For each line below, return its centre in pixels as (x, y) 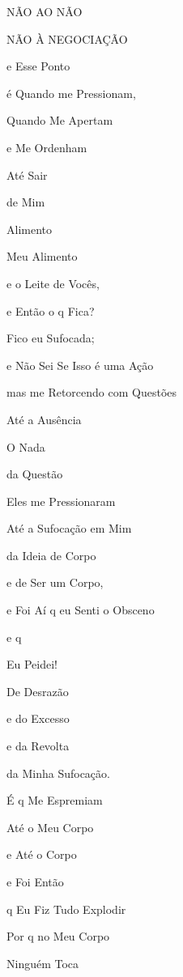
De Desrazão (38, 691)
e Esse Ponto (38, 66)
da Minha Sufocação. (58, 773)
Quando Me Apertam (60, 120)
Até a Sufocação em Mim (69, 528)
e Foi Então (35, 881)
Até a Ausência (44, 419)
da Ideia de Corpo (51, 555)
